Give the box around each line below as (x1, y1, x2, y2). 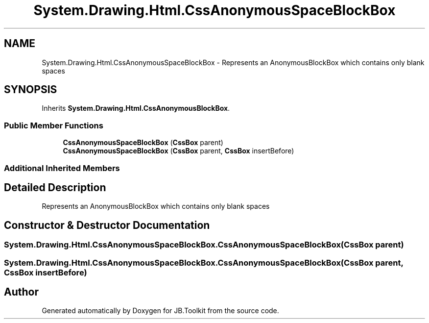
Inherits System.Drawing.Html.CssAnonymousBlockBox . (42, 104, 230, 113)
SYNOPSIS (4, 83, 57, 96)
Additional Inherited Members (4, 163, 120, 173)
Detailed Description (4, 181, 106, 194)
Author (4, 286, 39, 298)
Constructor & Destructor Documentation (4, 219, 210, 231)
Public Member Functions (4, 120, 103, 130)
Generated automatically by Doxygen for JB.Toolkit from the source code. (42, 306, 279, 315)
